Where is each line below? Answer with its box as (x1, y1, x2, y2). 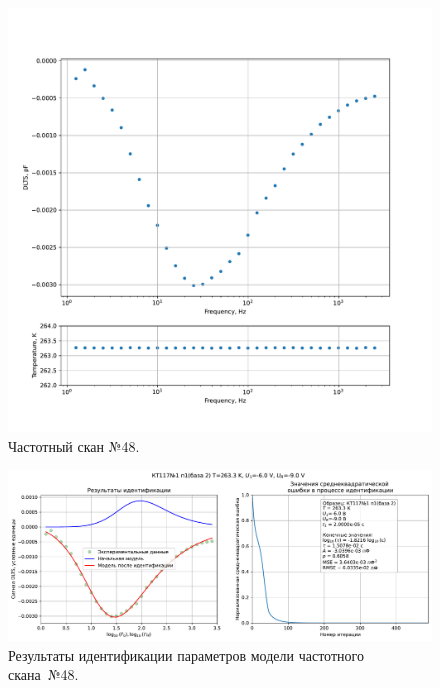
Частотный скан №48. (8, 435, 140, 456)
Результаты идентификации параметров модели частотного (8, 644, 364, 665)
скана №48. (8, 664, 79, 685)
